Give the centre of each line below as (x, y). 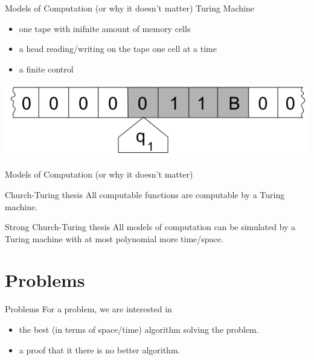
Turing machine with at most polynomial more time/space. (114, 238)
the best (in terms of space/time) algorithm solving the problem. (139, 329)
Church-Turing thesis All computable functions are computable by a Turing (145, 194)
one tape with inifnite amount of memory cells (105, 28)
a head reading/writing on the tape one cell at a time (118, 49)
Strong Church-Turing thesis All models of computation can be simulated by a (150, 227)
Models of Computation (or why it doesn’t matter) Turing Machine (130, 8)
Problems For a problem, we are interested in (88, 309)
